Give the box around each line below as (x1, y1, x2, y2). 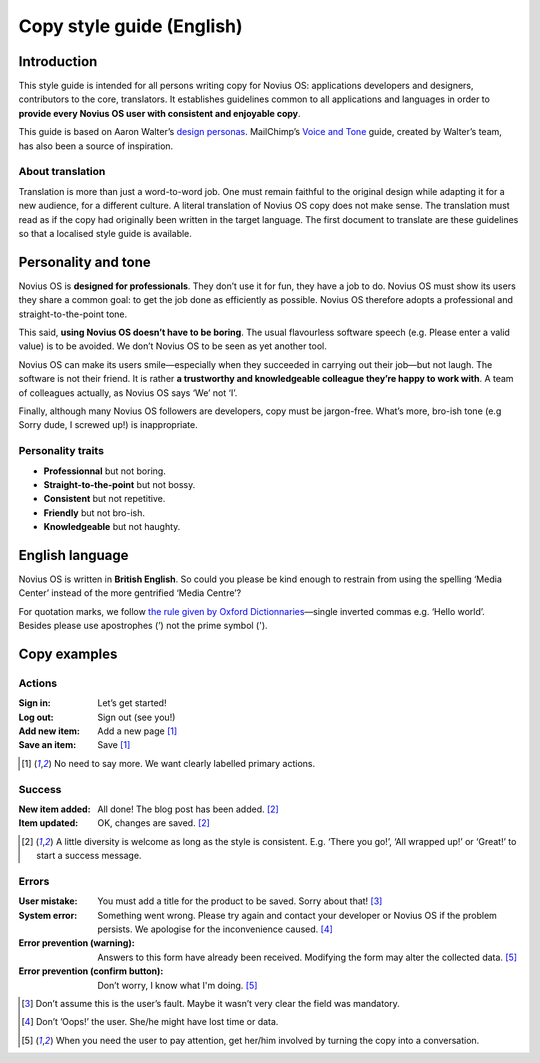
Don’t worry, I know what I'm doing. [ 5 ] (97, 979, 258, 991)
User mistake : (18, 895, 79, 907)
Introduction (18, 53, 98, 70)
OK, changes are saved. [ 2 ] (97, 817, 210, 829)
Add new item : (18, 725, 80, 737)
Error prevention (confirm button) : (18, 965, 164, 977)
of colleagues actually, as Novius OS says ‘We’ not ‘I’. (18, 386, 238, 399)
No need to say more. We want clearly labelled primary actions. (53, 757, 315, 769)
